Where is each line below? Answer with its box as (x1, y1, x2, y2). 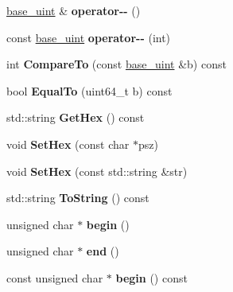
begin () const (115, 269, 188, 286)
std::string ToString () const (6, 189, 150, 206)
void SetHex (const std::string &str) (6, 162, 188, 179)
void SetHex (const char (6, 135, 130, 152)
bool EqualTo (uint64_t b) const (6, 82, 173, 99)
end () (86, 243, 119, 259)
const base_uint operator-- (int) (6, 29, 171, 45)
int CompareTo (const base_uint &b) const (6, 56, 227, 72)
